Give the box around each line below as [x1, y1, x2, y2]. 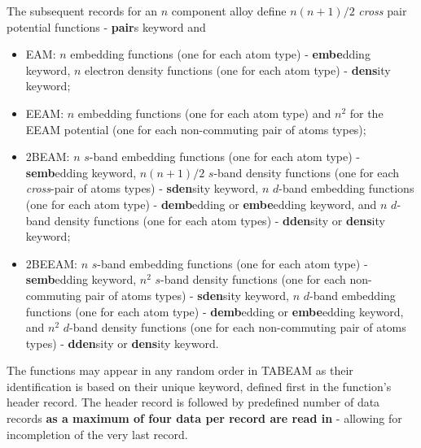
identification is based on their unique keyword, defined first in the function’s [7, 377, 392, 394]
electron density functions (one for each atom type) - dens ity [85, 61, 391, 78]
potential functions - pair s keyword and [7, 18, 206, 35]
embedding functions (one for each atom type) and [77, 104, 331, 121]
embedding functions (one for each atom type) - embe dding [70, 46, 371, 63]
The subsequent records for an [7, 2, 158, 19]
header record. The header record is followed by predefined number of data [7, 394, 380, 411]
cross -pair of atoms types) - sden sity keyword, [25, 180, 259, 197]
